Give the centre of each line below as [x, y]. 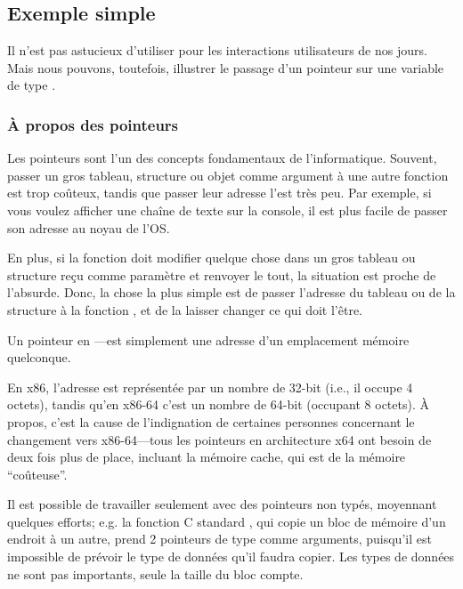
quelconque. [39, 357]
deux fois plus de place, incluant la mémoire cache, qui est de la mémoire [207, 457]
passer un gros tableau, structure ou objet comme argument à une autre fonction [228, 175]
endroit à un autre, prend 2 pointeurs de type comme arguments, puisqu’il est [219, 539]
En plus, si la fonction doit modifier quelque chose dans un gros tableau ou [211, 258]
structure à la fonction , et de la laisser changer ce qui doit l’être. [185, 309]
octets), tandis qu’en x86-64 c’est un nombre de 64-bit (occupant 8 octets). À [218, 404]
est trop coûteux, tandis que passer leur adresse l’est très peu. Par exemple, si [219, 193]
